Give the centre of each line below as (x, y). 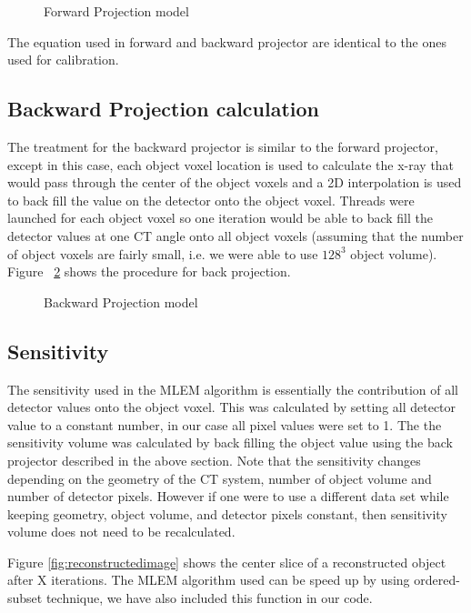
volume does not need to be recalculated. (121, 532)
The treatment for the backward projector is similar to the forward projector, (223, 146)
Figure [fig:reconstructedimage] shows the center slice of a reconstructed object (227, 562)
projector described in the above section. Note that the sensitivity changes (214, 460)
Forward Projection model (116, 11)
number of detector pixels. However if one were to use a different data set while (228, 496)
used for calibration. (63, 60)
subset (25, 598)
